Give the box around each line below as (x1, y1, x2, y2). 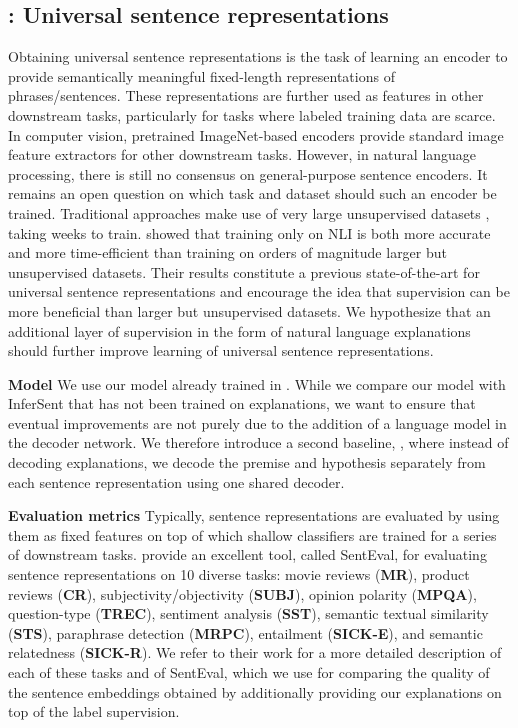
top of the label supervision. (8, 701, 180, 722)
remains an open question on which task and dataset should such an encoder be (8, 183, 497, 204)
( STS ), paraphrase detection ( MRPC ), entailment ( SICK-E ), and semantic (8, 622, 483, 643)
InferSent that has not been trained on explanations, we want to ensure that (8, 393, 476, 414)
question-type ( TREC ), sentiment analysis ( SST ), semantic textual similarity (8, 603, 489, 624)
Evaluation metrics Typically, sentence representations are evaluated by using (8, 505, 500, 526)
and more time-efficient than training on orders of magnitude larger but (8, 242, 447, 263)
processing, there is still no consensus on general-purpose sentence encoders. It (8, 163, 488, 184)
